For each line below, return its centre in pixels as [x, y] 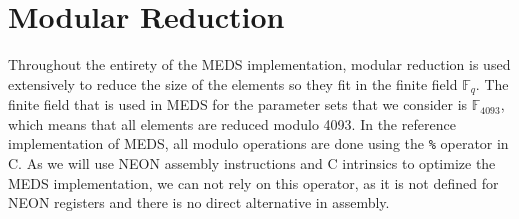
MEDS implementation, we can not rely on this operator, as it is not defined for [253, 182]
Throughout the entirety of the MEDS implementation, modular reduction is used [259, 64]
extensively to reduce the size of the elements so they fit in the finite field [233, 83]
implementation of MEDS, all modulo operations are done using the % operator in [258, 143]
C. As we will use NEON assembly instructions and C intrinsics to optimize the [252, 163]
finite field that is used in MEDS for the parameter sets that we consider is [238, 104]
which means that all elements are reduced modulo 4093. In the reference [232, 123]
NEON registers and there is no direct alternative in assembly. [199, 202]
